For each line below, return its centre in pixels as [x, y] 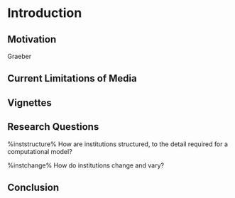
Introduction [45, 13]
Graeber [20, 56]
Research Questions [53, 127]
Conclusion [33, 187]
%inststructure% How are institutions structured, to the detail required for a [118, 144]
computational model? [40, 151]
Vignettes [29, 103]
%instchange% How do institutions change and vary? [86, 165]
